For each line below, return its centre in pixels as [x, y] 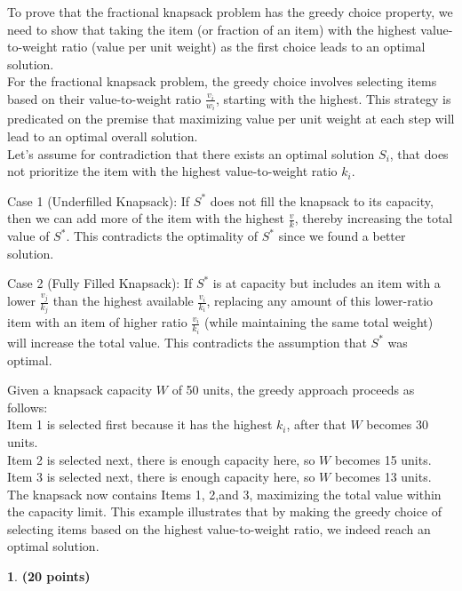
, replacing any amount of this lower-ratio [320, 301]
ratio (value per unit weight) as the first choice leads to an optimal [243, 47]
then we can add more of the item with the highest [146, 218]
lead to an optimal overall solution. [103, 136]
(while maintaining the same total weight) [319, 322]
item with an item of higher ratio [97, 322]
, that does [419, 153]
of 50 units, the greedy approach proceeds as [293, 390]
